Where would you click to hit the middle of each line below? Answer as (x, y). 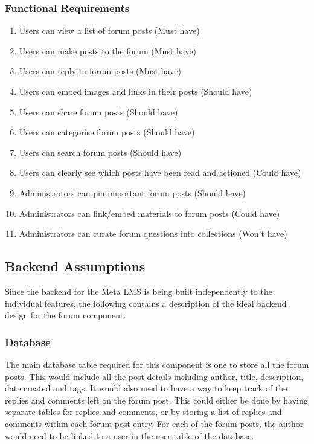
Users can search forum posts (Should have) (100, 152)
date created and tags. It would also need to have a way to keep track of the (146, 388)
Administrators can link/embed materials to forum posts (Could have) (149, 213)
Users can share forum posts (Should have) (98, 111)
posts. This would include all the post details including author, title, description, (154, 376)
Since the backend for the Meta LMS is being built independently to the (139, 291)
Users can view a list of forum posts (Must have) (109, 31)
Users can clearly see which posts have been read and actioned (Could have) (160, 172)
